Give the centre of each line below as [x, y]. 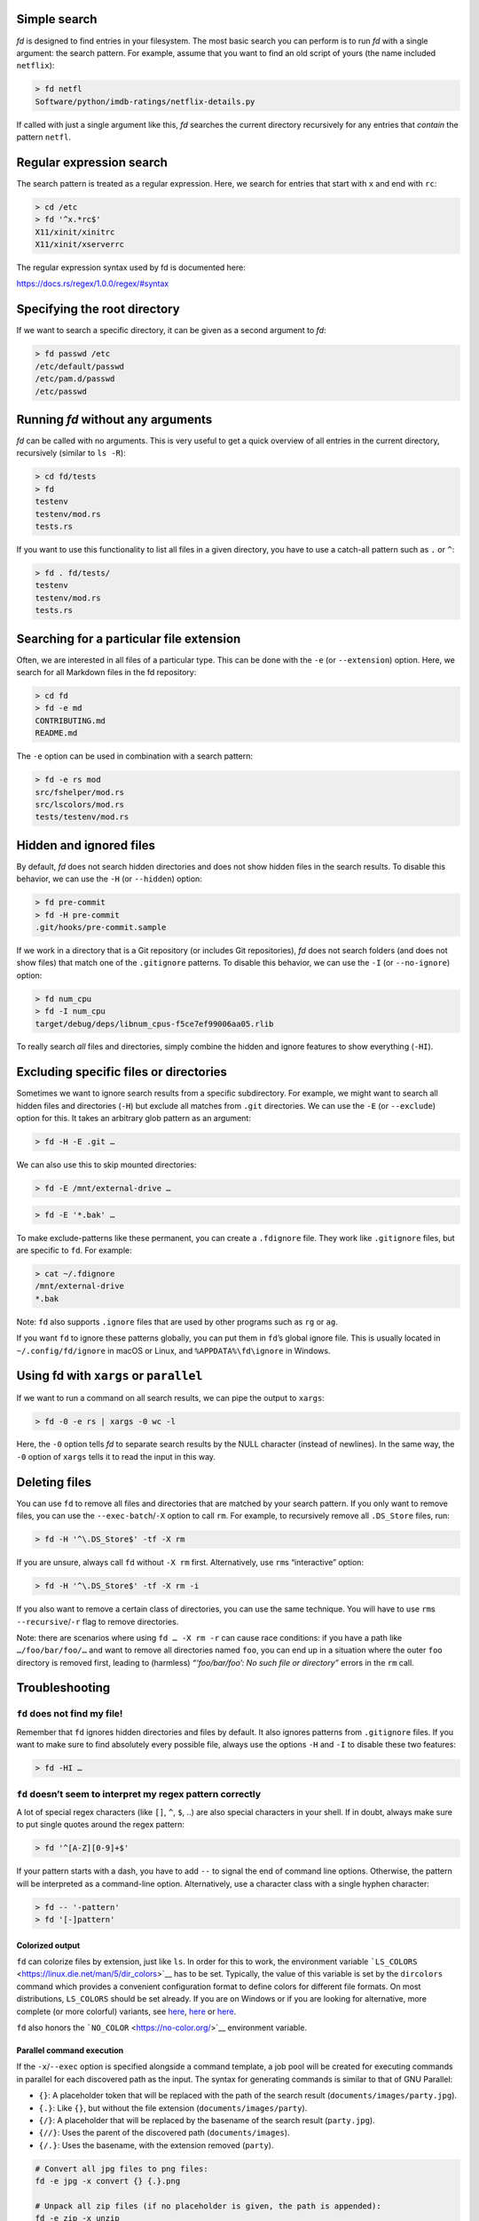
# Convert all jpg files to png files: [122, 2169]
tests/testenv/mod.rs [82, 817]
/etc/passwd [61, 391]
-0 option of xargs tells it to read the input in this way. [116, 1456]
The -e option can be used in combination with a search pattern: [134, 756]
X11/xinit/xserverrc [79, 245]
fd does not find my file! [70, 1714]
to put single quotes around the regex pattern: [101, 1825]
